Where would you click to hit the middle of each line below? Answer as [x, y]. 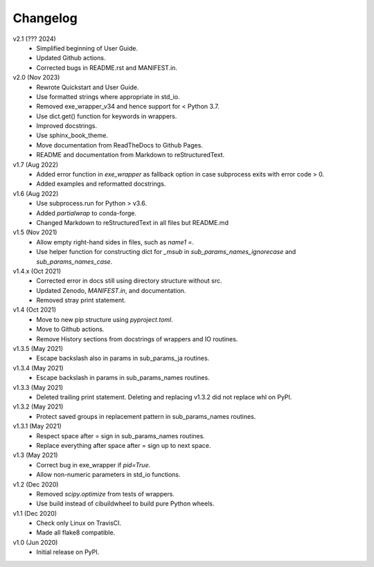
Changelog [45, 18]
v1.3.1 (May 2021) [37, 426]
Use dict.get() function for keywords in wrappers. [107, 116]
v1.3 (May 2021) [35, 455]
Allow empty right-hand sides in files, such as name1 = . [115, 242]
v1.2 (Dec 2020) [36, 484]
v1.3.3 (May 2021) [38, 387]
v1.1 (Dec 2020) [35, 513]
